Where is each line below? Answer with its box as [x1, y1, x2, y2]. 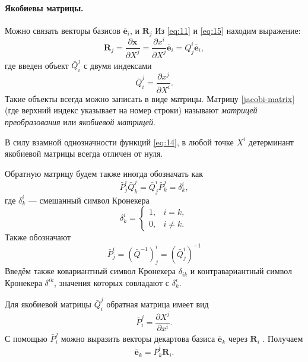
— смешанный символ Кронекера [28, 193, 150, 206]
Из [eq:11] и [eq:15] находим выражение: [155, 24, 301, 36]
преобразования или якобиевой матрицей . [5, 115, 155, 128]
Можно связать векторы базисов [5, 24, 120, 36]
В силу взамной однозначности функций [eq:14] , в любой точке [5, 135, 234, 148]
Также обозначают [5, 231, 71, 243]
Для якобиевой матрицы [5, 298, 91, 310]
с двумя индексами [83, 59, 152, 71]
